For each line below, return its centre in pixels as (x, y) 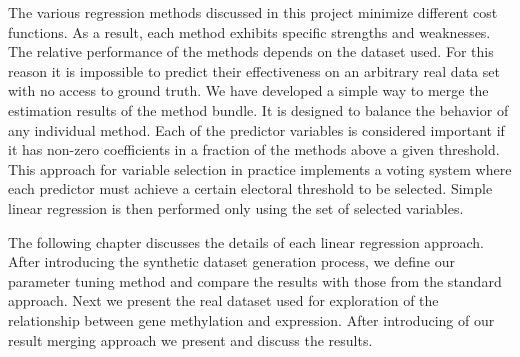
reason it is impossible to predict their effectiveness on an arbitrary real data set (254, 70)
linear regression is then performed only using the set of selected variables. (236, 207)
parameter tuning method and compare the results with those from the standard (255, 280)
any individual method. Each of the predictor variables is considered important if (256, 129)
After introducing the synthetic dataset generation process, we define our (231, 261)
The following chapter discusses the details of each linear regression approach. (246, 241)
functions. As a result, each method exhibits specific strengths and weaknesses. (249, 31)
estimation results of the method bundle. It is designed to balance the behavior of (258, 109)
